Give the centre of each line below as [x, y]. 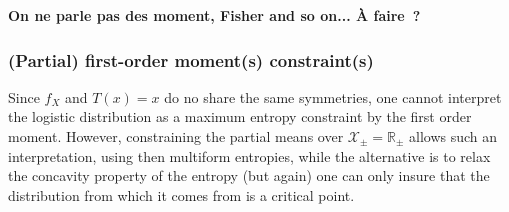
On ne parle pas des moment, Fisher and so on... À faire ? [214, 15]
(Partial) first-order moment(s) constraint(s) [191, 59]
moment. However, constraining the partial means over [176, 136]
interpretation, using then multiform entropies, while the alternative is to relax [249, 155]
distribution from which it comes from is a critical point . [181, 194]
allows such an [453, 136]
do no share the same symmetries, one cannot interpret [333, 96]
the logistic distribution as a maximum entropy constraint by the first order [240, 116]
